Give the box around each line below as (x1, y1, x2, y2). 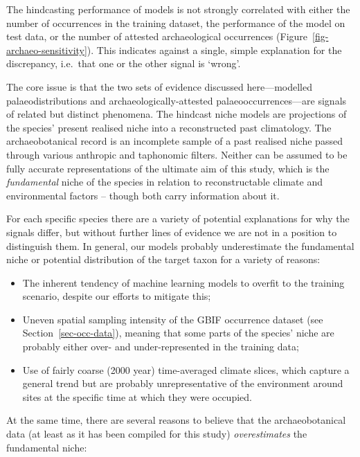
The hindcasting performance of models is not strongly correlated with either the (6, 2, 350, 16)
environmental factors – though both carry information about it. (6, 188, 280, 202)
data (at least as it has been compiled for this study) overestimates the (6, 427, 307, 441)
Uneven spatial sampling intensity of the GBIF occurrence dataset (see (22, 312, 323, 326)
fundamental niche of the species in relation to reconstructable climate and (6, 174, 323, 189)
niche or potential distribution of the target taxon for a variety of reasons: (6, 252, 321, 267)
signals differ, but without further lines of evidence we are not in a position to (6, 224, 337, 239)
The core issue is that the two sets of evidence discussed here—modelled (6, 79, 312, 93)
